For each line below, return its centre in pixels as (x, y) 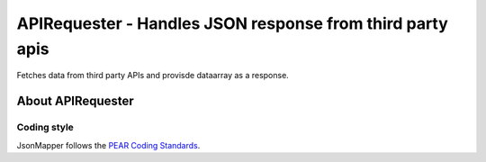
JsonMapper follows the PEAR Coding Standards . (108, 145)
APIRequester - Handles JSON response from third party (233, 23)
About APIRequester (75, 101)
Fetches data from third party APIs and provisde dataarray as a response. (153, 76)
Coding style (45, 128)
